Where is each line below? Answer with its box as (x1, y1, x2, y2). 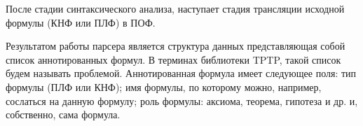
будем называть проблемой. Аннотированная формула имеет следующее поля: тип (6, 66, 357, 80)
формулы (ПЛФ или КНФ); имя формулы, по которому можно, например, (6, 79, 322, 94)
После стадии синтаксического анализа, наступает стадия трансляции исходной (6, 1, 345, 15)
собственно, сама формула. (6, 107, 121, 122)
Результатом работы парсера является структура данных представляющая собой (6, 38, 345, 53)
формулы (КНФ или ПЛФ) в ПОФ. (6, 15, 156, 29)
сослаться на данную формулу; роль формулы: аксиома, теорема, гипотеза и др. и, (6, 93, 358, 108)
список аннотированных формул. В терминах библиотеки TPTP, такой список (6, 52, 341, 66)
